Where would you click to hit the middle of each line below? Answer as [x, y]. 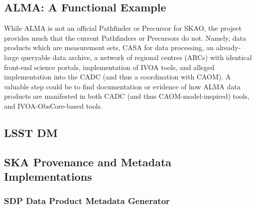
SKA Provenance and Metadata [88, 162]
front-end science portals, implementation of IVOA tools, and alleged [109, 67]
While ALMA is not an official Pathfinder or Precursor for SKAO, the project [123, 28]
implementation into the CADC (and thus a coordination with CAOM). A [118, 77]
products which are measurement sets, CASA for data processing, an [109, 47]
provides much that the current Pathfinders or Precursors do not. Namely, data [125, 37]
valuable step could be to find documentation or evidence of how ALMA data [122, 86]
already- [228, 47]
